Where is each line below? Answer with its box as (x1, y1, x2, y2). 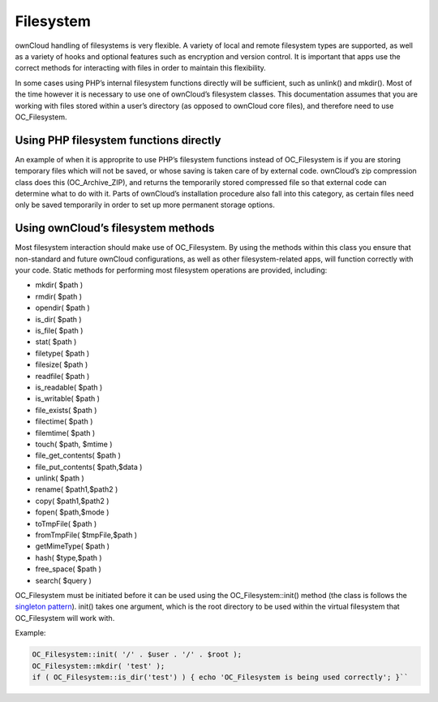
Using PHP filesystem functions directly (15, 133, 221, 147)
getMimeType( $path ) (35, 541, 109, 551)
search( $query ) (35, 575, 92, 585)
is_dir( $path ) (35, 314, 82, 324)
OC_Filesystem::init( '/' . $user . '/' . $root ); (32, 650, 243, 659)
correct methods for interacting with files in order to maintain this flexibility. (15, 63, 267, 73)
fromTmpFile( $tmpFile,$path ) (35, 530, 138, 540)
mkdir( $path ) (35, 280, 84, 290)
